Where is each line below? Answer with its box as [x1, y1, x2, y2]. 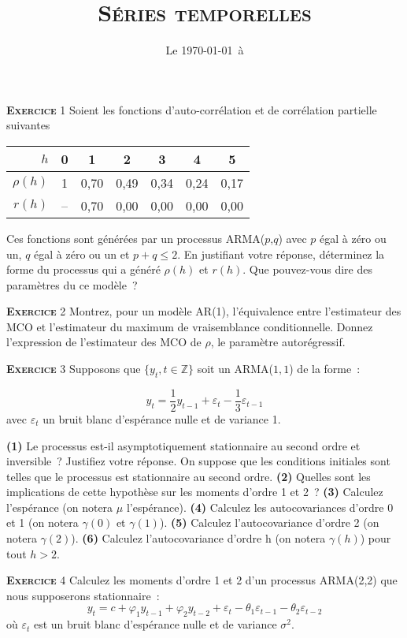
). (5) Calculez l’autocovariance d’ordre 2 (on [159, 514, 379, 531]
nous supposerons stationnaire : [6, 587, 160, 603]
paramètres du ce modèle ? [6, 276, 138, 293]
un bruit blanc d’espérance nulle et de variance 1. [43, 410, 281, 427]
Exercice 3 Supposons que [6, 360, 141, 377]
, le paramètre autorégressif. [210, 334, 346, 350]
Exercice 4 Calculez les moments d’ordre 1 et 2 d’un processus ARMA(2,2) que [6, 572, 398, 588]
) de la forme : [289, 360, 361, 377]
